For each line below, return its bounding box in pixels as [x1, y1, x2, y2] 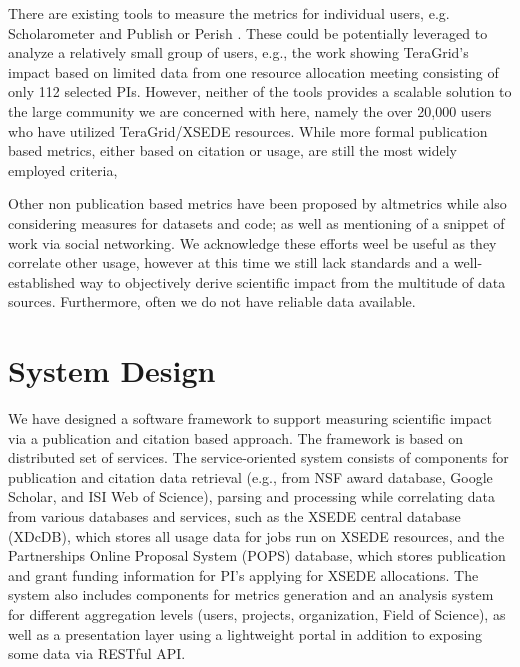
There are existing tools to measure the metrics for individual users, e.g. [8, 3, 450, 23]
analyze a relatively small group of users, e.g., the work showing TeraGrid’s [8, 42, 469, 63]
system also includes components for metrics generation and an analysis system [8, 584, 494, 605]
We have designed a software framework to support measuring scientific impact [8, 408, 492, 429]
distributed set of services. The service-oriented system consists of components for [8, 447, 509, 468]
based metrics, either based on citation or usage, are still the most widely [8, 140, 457, 161]
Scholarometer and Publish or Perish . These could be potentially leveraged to [8, 22, 488, 43]
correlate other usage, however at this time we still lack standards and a [8, 252, 450, 273]
